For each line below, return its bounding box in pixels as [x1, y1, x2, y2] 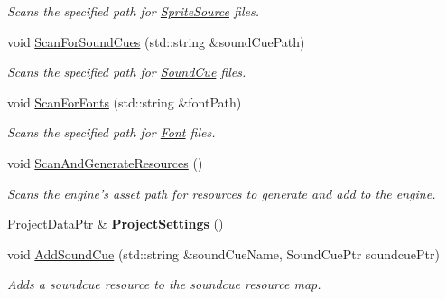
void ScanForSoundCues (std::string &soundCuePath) [7, 32, 305, 51]
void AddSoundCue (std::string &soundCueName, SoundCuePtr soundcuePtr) [7, 244, 440, 263]
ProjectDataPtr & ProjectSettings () [7, 214, 224, 233]
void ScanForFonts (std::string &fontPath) [7, 92, 242, 111]
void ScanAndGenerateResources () [7, 153, 203, 172]
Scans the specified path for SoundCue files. [7, 62, 246, 81]
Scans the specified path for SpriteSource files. [7, 2, 259, 20]
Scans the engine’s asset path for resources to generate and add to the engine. [7, 183, 436, 202]
